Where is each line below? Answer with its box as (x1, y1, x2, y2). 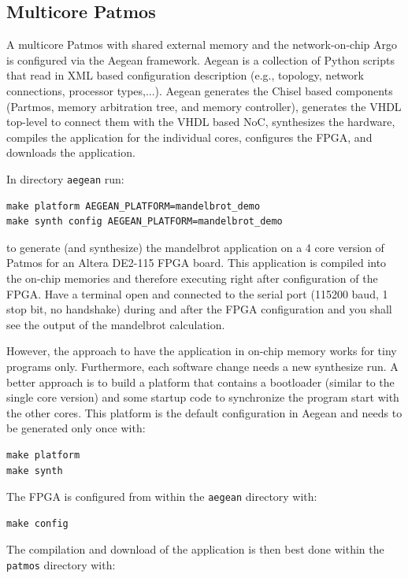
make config (6, 517, 69, 529)
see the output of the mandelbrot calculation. (6, 316, 225, 332)
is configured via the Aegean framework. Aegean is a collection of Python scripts (6, 51, 395, 68)
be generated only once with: (6, 420, 146, 436)
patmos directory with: (6, 556, 116, 572)
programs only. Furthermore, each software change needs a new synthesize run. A (6, 358, 399, 374)
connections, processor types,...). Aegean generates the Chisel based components (6, 82, 393, 98)
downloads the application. (6, 144, 135, 161)
